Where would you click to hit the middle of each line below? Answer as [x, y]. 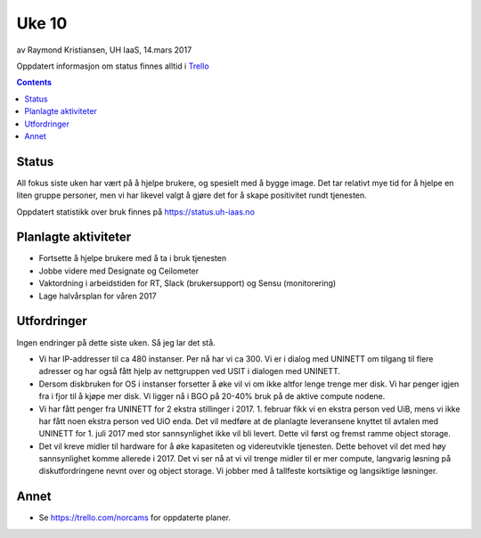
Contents [34, 82]
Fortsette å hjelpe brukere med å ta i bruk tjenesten [133, 258]
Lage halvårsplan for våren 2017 [98, 296]
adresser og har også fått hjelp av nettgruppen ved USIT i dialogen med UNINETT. [189, 371]
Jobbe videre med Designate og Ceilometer [119, 271]
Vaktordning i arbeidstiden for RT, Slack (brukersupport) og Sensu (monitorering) [188, 283]
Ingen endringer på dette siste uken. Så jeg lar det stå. [116, 342]
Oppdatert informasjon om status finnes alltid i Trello [113, 66]
